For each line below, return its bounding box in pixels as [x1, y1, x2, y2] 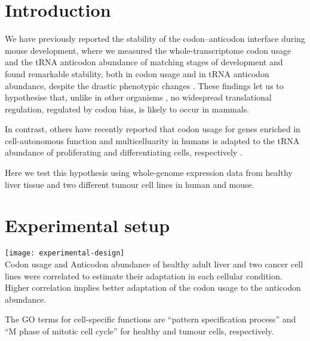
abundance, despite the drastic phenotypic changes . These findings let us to [5, 79, 284, 92]
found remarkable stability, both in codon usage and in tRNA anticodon [5, 67, 269, 80]
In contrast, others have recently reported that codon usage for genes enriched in [5, 123, 300, 135]
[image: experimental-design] [5, 249, 125, 258]
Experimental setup [5, 213, 170, 238]
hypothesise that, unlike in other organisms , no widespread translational [5, 91, 272, 103]
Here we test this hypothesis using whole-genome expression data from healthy [5, 166, 293, 179]
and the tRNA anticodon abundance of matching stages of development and [5, 56, 283, 68]
